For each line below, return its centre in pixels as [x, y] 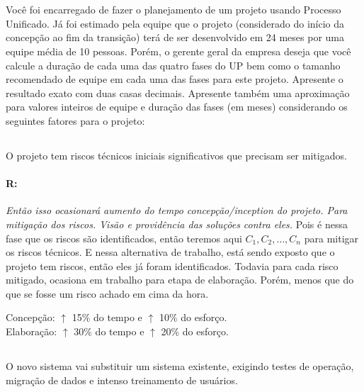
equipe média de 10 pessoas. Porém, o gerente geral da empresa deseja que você [178, 51]
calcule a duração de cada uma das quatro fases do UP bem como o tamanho [173, 65]
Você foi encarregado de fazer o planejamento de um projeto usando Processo [174, 10]
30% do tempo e [109, 331]
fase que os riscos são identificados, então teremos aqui [124, 238]
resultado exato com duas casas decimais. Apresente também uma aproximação [178, 93]
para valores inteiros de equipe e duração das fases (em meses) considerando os [177, 107]
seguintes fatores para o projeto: [75, 120]
